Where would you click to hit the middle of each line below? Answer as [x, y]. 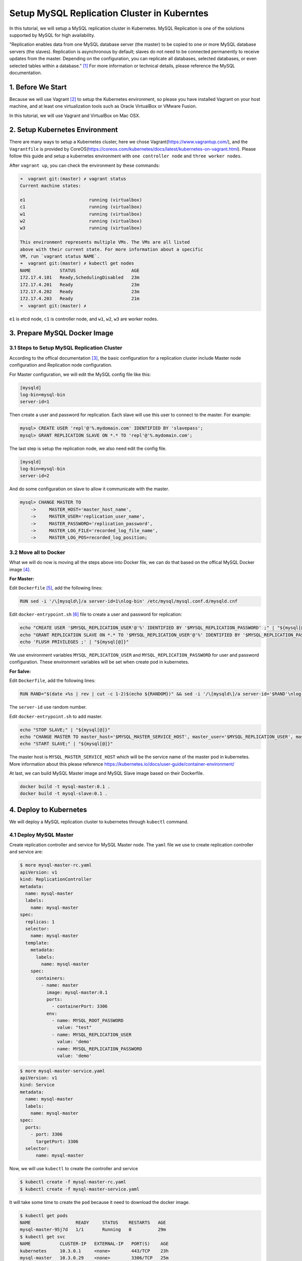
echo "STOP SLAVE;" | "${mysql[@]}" [65, 730]
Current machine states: [51, 186]
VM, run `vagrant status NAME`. [60, 256]
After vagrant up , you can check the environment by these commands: [85, 165]
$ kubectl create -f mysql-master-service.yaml [80, 1189]
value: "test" [74, 1027]
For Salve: [20, 671]
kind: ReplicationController [56, 879]
